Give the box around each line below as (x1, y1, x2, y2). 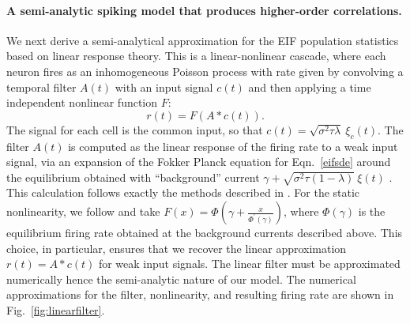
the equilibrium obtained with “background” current (6, 168, 260, 185)
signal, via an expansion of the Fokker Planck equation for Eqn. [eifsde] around (6, 153, 391, 170)
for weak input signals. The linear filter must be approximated (98, 255, 401, 272)
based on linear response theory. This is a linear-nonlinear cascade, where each (6, 47, 386, 64)
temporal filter (6, 78, 77, 95)
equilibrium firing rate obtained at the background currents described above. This (6, 224, 403, 241)
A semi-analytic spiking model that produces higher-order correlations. (6, 2, 402, 18)
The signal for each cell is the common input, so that (6, 121, 263, 138)
